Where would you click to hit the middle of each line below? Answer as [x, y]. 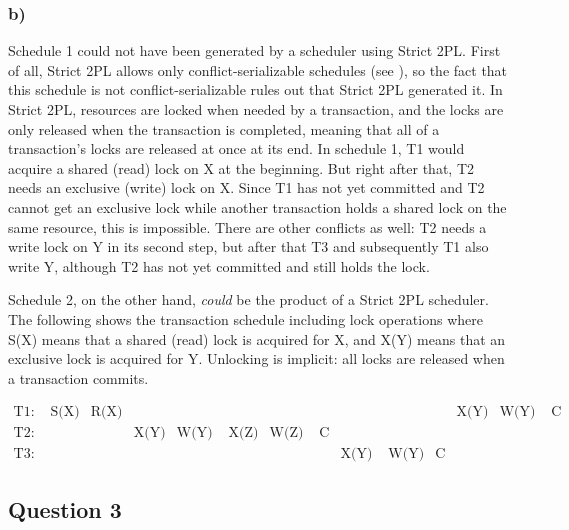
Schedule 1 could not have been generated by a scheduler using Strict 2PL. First [254, 50]
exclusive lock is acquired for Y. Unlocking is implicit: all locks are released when [256, 358]
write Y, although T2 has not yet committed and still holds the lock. [219, 265]
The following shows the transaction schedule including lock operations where [245, 318]
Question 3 [65, 508]
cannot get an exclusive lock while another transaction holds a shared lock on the [257, 206]
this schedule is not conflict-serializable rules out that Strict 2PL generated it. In [255, 89]
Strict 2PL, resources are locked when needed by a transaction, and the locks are [256, 109]
